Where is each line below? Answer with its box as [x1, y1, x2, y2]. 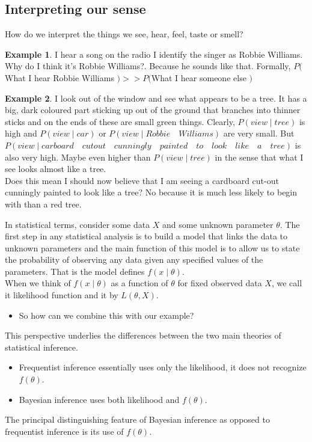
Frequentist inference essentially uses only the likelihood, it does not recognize [19, 361, 307, 373]
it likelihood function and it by [5, 289, 118, 301]
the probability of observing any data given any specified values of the [5, 253, 263, 266]
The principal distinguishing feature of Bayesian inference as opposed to [5, 413, 270, 426]
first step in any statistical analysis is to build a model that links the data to [5, 230, 288, 242]
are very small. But [223, 127, 295, 140]
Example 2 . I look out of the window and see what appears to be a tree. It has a [5, 91, 307, 104]
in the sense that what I [215, 150, 304, 163]
